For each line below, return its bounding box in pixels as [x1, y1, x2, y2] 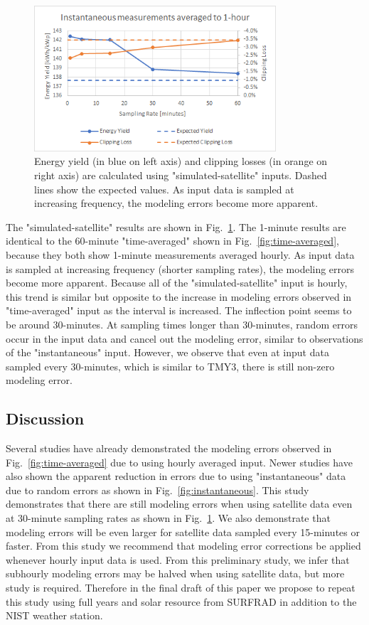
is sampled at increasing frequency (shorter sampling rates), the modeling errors [6, 261, 355, 276]
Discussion [6, 407, 85, 429]
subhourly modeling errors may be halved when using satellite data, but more [6, 566, 345, 581]
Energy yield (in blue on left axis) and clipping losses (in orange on [34, 154, 328, 169]
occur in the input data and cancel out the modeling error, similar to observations [6, 331, 363, 346]
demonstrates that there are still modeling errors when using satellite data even [6, 496, 353, 511]
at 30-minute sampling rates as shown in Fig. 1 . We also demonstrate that [6, 511, 331, 525]
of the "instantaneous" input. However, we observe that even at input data [6, 345, 329, 360]
